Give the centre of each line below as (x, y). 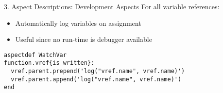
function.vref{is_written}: (49, 63)
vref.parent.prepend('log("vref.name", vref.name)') (98, 71)
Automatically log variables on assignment (78, 23)
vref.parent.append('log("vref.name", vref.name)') (96, 79)
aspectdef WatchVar (35, 55)
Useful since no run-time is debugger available (84, 39)
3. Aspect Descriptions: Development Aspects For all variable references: (112, 6)
